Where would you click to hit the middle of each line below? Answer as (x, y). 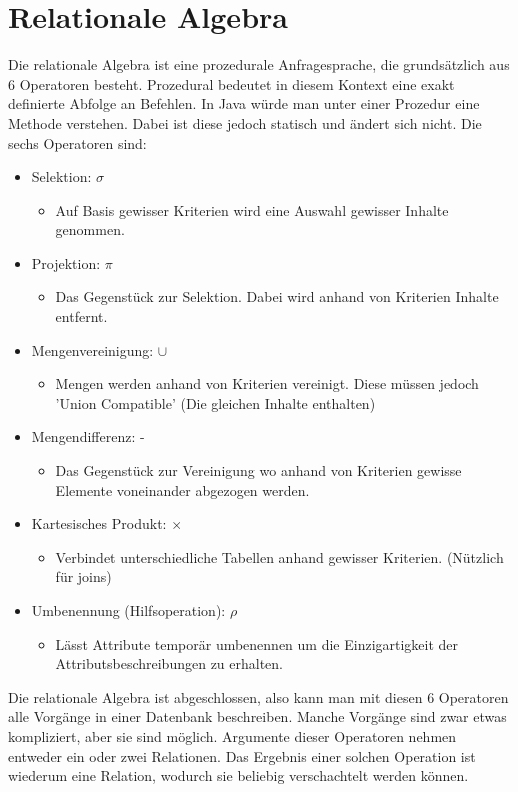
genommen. (90, 229)
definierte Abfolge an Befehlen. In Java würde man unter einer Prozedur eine (244, 103)
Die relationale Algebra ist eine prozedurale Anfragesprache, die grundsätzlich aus (259, 64)
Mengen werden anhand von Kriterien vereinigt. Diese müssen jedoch (267, 383)
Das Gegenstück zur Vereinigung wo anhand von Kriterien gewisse (258, 470)
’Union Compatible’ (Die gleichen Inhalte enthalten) (215, 402)
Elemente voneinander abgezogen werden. (182, 489)
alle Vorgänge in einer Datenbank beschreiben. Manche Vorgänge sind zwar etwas (257, 716)
